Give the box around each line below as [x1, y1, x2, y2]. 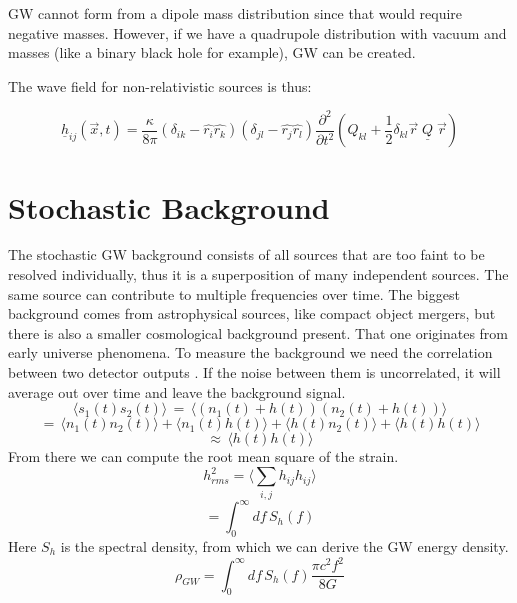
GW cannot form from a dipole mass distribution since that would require [8, 3, 463, 23]
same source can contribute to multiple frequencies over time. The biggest [8, 283, 460, 304]
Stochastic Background [8, 186, 330, 227]
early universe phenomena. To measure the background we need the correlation [8, 342, 493, 363]
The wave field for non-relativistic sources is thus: [8, 75, 312, 96]
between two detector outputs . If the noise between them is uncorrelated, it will [8, 362, 501, 383]
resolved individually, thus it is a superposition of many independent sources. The [8, 264, 509, 285]
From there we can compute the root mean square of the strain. [8, 446, 399, 467]
